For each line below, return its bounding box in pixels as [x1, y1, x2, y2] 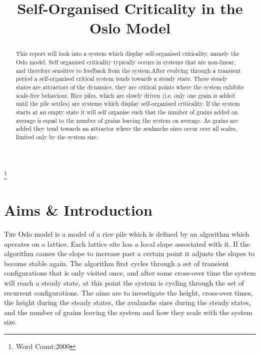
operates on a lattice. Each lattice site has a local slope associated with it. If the [4, 238, 250, 249]
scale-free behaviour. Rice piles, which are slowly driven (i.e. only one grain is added [15, 91, 235, 99]
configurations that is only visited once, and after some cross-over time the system [4, 268, 256, 278]
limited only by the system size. [15, 132, 98, 141]
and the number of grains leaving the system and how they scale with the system [4, 307, 252, 317]
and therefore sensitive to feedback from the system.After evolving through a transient [15, 66, 241, 74]
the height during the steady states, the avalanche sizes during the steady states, [4, 297, 251, 308]
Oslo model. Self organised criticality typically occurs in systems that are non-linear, [15, 58, 236, 66]
